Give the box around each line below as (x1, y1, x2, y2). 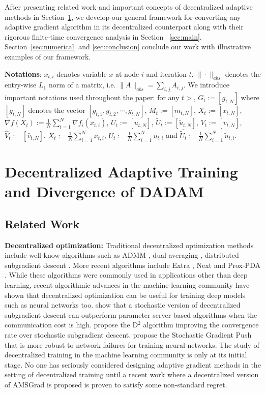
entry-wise (5, 79, 37, 90)
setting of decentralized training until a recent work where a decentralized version (5, 369, 259, 380)
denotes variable (56, 68, 107, 79)
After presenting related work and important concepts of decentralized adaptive (5, 2, 253, 12)
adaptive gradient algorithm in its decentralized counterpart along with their (5, 21, 244, 32)
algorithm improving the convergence (143, 319, 259, 330)
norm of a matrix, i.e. (48, 79, 116, 90)
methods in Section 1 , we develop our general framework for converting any (5, 11, 241, 22)
